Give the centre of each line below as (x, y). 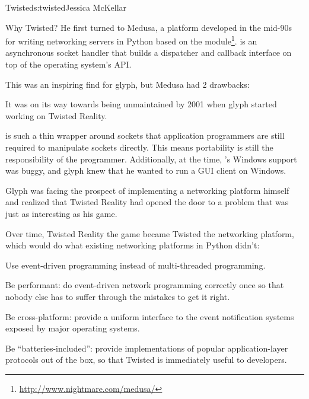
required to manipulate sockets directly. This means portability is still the (139, 147)
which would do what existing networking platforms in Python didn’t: (133, 245)
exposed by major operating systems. (73, 328)
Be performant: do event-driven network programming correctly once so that (145, 285)
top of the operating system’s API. (69, 64)
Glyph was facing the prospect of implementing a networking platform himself (147, 190)
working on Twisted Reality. (56, 115)
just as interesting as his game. (61, 213)
